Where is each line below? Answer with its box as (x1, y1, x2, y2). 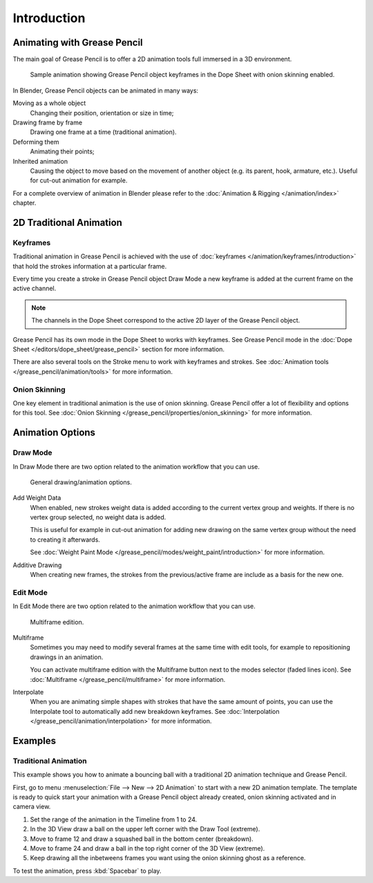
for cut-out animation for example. (30, 176, 128, 184)
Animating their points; (30, 147, 95, 155)
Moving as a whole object (12, 99, 86, 107)
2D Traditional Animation (12, 216, 122, 228)
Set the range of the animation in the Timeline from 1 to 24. (30, 815, 198, 824)
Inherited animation (12, 157, 68, 165)
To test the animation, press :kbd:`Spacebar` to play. (12, 866, 162, 875)
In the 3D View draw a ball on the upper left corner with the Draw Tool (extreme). (30, 825, 260, 833)
